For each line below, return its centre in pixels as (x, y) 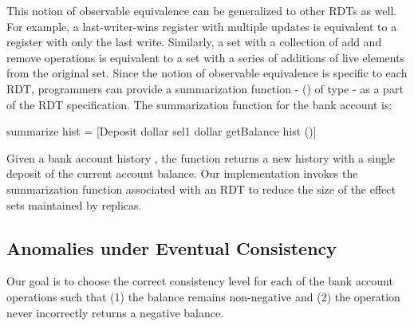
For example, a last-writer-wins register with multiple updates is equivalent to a (202, 26)
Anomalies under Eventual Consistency (172, 247)
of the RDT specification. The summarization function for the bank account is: (199, 104)
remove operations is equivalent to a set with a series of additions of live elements (206, 57)
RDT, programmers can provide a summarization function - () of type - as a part (205, 88)
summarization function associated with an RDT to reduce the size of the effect (201, 189)
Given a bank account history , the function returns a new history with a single (201, 157)
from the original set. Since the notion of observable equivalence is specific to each (207, 73)
